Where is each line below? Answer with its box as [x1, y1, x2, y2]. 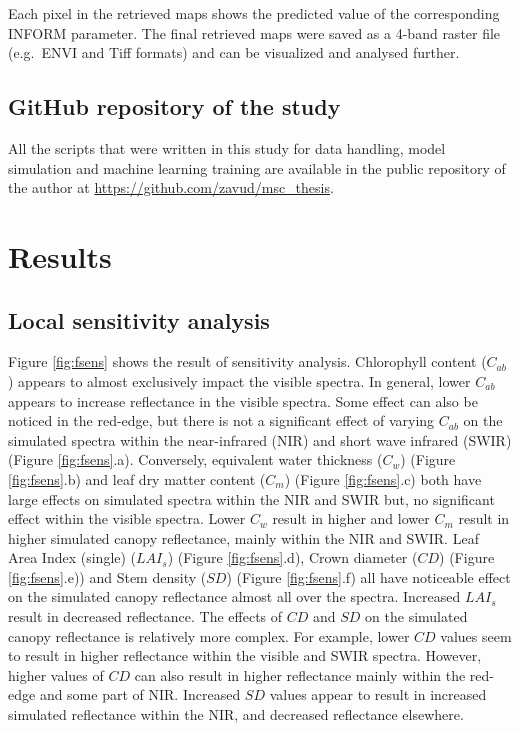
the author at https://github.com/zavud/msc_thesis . [8, 177, 334, 198]
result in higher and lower [272, 508, 430, 529]
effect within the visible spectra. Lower [8, 508, 246, 529]
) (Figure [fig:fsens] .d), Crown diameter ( [167, 547, 418, 568]
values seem [440, 625, 512, 646]
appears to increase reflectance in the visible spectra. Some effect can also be [8, 390, 478, 411]
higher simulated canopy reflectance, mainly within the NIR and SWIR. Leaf [8, 527, 479, 548]
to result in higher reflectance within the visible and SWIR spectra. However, [8, 645, 482, 666]
